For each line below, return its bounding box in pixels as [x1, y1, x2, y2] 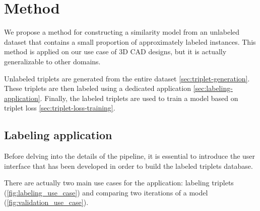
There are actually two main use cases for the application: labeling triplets [4, 177, 234, 188]
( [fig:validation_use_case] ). [4, 197, 89, 207]
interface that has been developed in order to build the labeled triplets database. [4, 160, 253, 171]
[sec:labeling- [193, 83, 233, 93]
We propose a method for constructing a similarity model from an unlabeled [4, 27, 240, 37]
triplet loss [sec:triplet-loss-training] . [4, 102, 115, 113]
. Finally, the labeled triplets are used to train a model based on [40, 92, 238, 103]
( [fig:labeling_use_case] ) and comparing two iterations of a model [4, 187, 208, 197]
